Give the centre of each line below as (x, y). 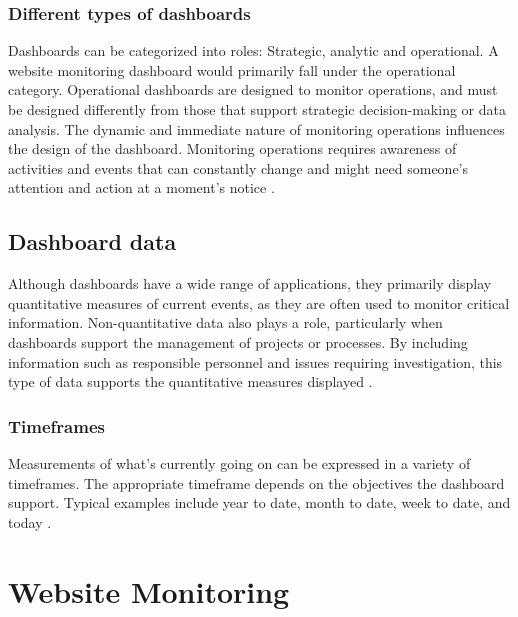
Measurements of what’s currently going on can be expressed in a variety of (239, 462)
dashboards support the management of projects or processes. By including (238, 341)
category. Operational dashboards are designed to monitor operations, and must (253, 89)
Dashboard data (92, 241)
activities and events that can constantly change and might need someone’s (238, 167)
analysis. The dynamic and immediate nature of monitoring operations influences (256, 128)
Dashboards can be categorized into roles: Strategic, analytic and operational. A (253, 50)
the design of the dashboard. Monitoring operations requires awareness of (232, 148)
